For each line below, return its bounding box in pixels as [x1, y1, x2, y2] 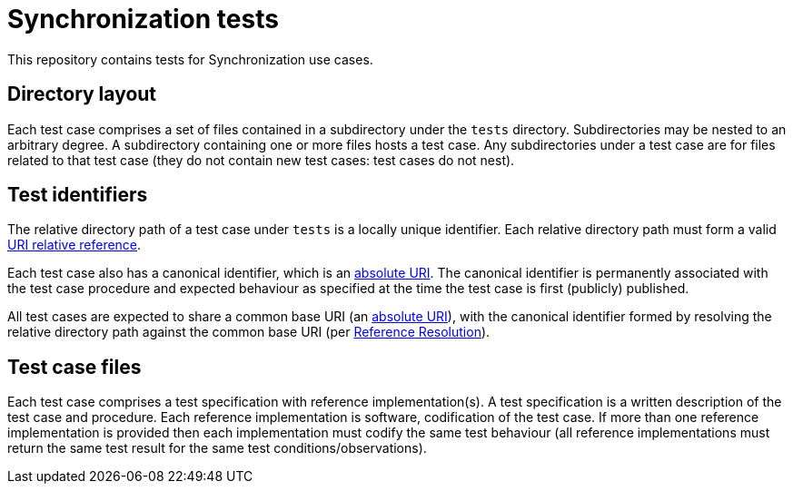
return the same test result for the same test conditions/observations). [7, 440, 427, 457]
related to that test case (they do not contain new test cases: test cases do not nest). [7, 152, 515, 168]
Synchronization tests [7, 4, 279, 34]
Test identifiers [7, 183, 148, 207]
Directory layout [7, 83, 157, 106]
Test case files [7, 355, 142, 378]
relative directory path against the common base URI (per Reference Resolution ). [7, 324, 491, 340]
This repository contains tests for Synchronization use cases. [7, 51, 373, 67]
